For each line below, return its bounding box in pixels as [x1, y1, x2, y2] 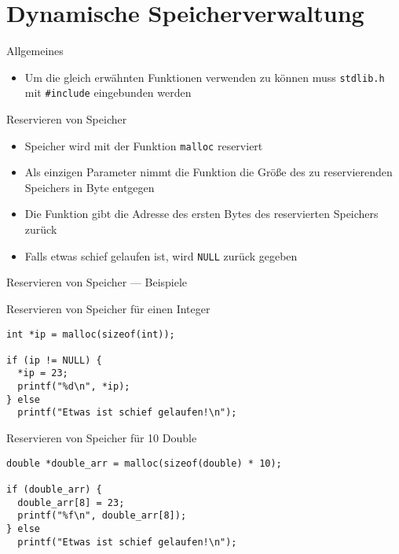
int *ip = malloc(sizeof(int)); [6, 328, 175, 340]
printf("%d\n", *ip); [17, 381, 130, 393]
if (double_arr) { [6, 484, 102, 495]
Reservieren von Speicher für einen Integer [6, 300, 210, 316]
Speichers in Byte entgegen [24, 179, 155, 195]
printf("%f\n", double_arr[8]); [17, 510, 187, 522]
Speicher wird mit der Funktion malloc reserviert [24, 137, 263, 153]
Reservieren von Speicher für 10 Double [6, 430, 197, 446]
